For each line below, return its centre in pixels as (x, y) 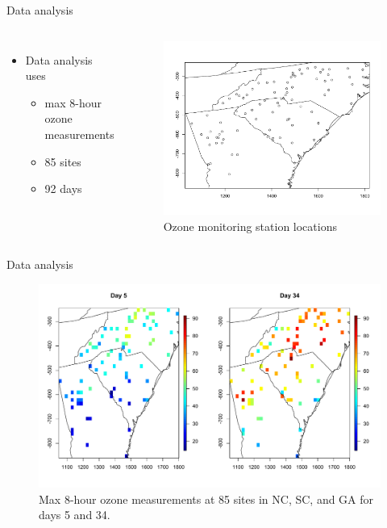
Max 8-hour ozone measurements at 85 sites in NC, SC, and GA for (206, 499)
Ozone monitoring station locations (250, 226)
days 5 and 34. (75, 515)
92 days (63, 189)
